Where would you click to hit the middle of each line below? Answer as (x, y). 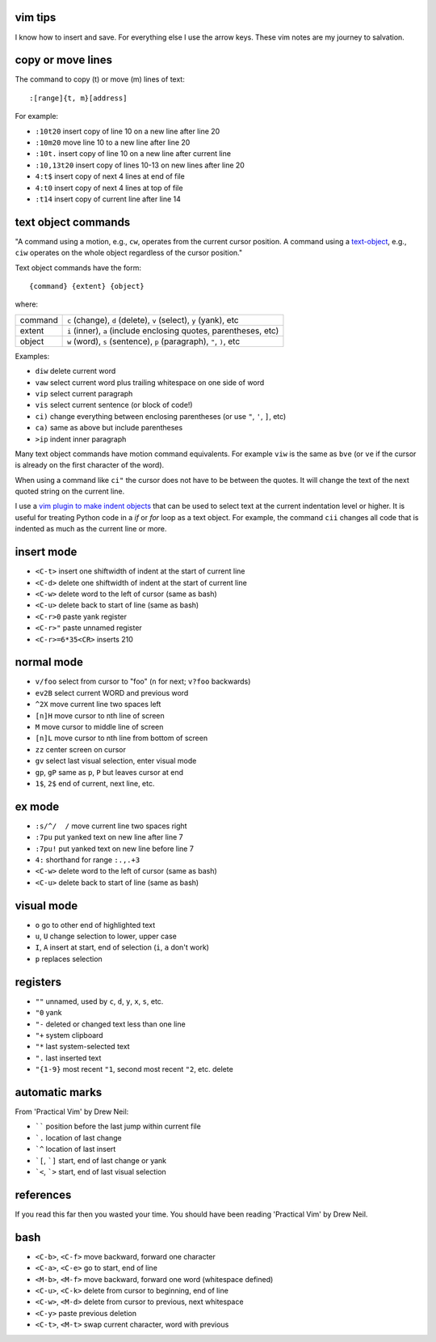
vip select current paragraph (84, 393)
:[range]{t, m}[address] (78, 98)
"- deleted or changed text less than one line (110, 1024)
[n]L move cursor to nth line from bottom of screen (122, 738)
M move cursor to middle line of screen (99, 726)
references (43, 1194)
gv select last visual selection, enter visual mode (116, 761)
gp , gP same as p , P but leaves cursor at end (109, 772)
